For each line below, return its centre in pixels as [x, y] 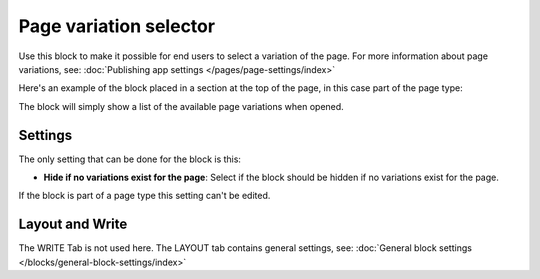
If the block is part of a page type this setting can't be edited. [144, 196]
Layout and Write [73, 224]
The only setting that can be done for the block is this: [130, 159]
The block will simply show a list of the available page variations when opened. [181, 106]
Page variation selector [116, 26]
